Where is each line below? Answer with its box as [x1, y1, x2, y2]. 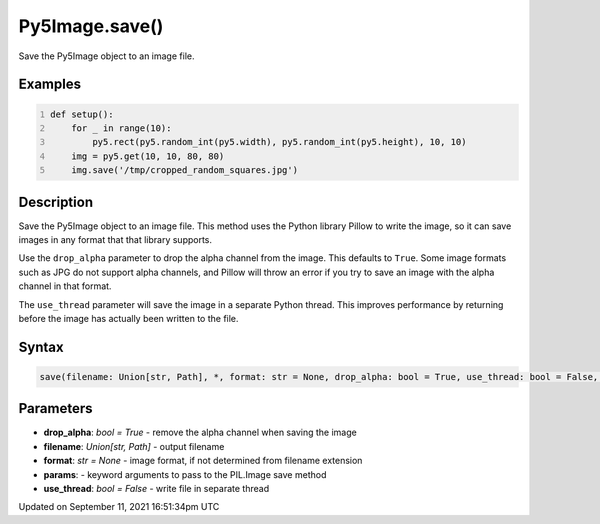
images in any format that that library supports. [18, 234, 213, 245]
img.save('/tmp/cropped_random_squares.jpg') [71, 165, 299, 176]
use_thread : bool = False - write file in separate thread [43, 483, 270, 495]
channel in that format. [18, 280, 112, 292]
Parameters [18, 400, 93, 417]
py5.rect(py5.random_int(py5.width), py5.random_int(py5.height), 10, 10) [91, 136, 467, 148]
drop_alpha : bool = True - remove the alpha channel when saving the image [43, 426, 357, 439]
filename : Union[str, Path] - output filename [43, 440, 225, 452]
